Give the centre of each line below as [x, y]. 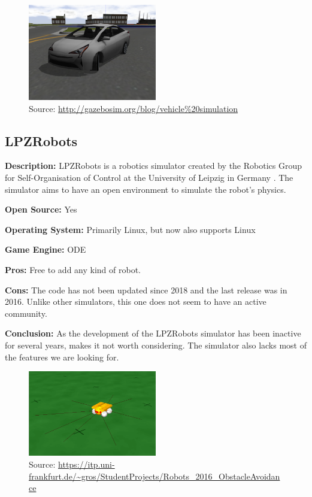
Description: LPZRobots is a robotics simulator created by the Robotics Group [154, 166]
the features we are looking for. [62, 357]
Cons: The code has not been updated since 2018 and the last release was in [146, 290]
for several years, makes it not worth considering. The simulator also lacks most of [156, 345]
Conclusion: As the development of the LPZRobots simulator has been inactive [153, 333]
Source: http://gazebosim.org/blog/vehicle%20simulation [134, 108]
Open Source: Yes [41, 209]
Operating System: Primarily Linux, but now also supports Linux [130, 229]
